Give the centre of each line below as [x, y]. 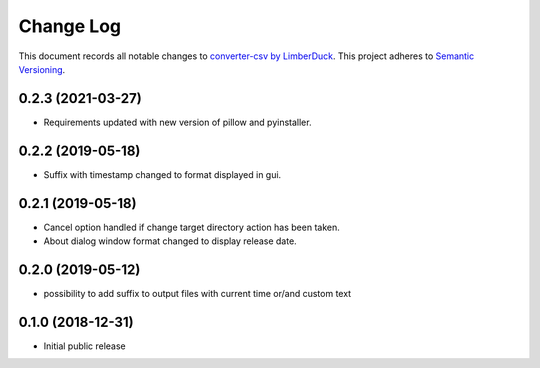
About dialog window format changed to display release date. [170, 241]
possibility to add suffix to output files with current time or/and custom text [197, 293]
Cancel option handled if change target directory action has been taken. [191, 227]
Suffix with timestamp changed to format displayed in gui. [162, 174]
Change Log [70, 26]
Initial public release [85, 346]
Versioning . [42, 69]
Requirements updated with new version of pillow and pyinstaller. [177, 122]
